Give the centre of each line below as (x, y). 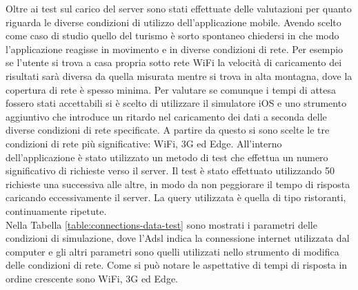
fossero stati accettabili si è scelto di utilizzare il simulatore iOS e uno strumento (176, 103)
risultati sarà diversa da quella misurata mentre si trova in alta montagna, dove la (179, 75)
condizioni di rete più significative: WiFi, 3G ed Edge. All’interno (144, 143)
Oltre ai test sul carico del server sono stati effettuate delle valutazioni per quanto (179, 8)
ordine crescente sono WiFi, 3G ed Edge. (92, 278)
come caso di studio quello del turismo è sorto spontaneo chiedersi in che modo (172, 35)
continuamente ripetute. (56, 210)
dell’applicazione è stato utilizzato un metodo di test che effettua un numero (167, 157)
